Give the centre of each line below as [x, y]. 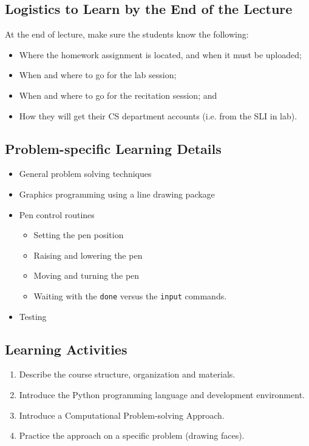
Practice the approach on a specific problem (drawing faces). [132, 435]
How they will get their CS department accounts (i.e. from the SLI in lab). [158, 115]
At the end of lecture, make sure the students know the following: [127, 34]
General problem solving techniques [85, 174]
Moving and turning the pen [87, 275]
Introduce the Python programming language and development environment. [162, 394]
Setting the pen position [79, 235]
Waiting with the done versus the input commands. [130, 295]
